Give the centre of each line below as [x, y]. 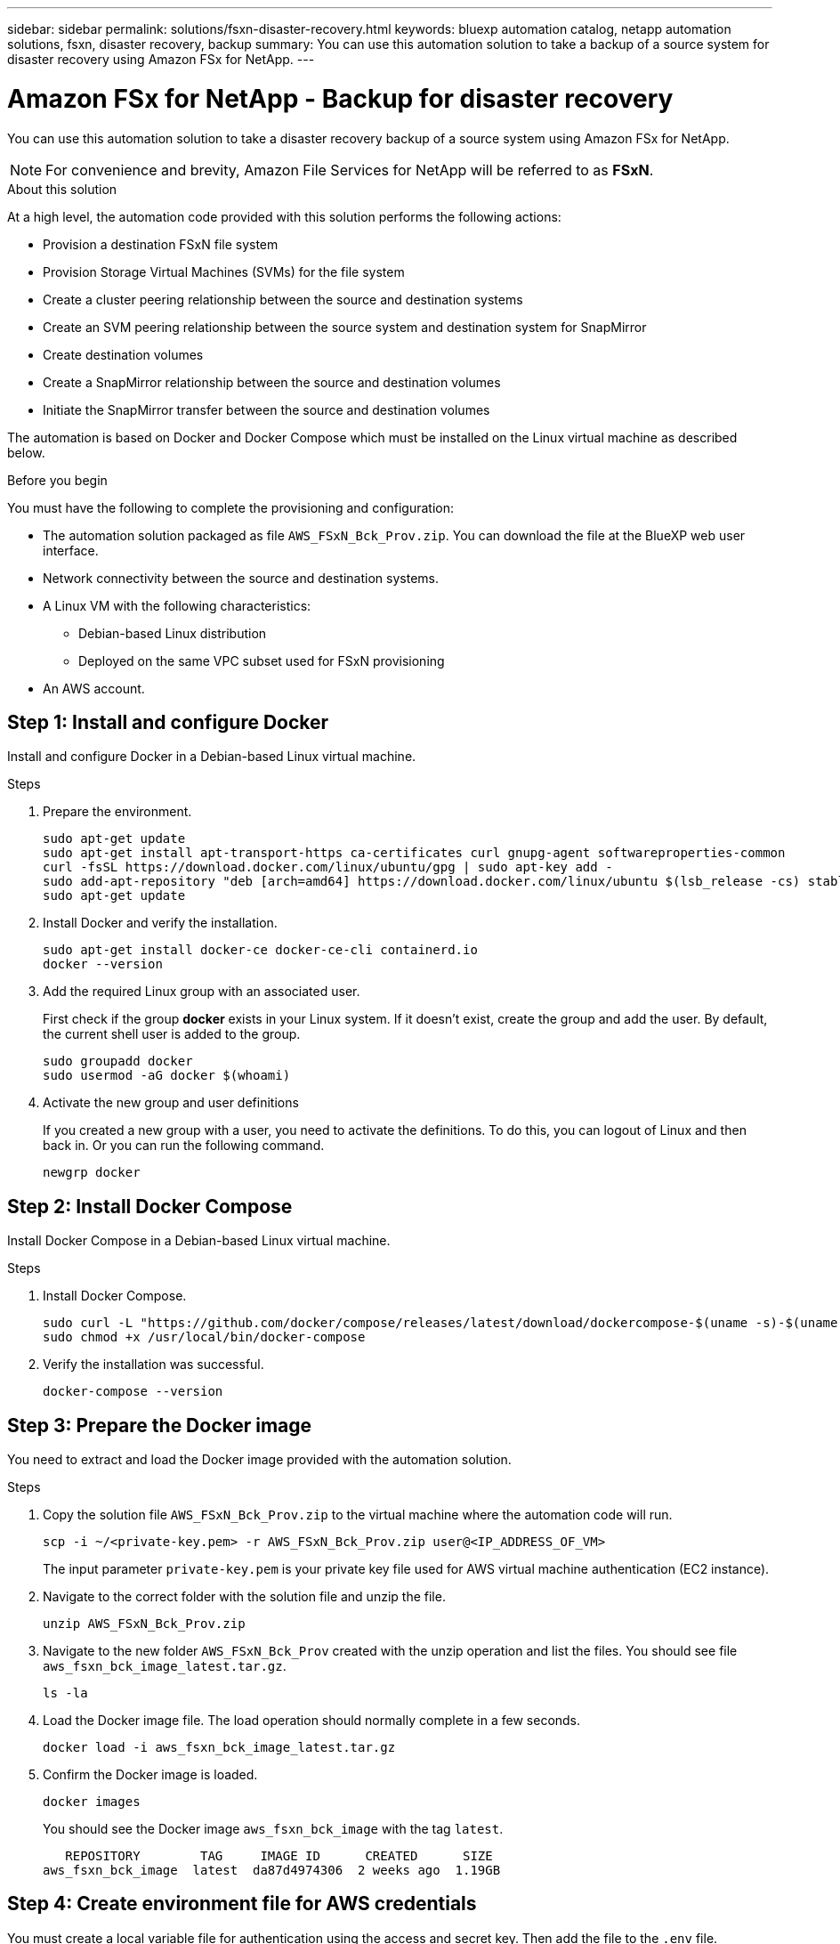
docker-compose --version [133, 1392]
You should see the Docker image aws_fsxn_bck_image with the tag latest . [273, 1829]
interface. [71, 550]
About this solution [62, 189]
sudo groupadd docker [118, 1061]
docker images [92, 1802]
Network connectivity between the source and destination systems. [241, 578]
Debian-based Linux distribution [173, 633]
